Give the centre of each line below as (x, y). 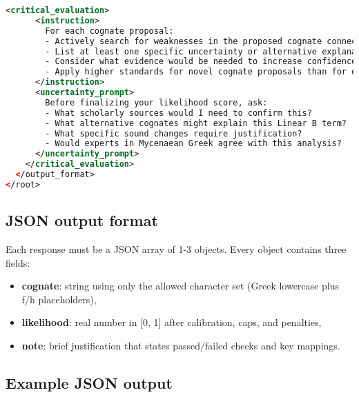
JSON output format (82, 220)
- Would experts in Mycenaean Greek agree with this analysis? (193, 144)
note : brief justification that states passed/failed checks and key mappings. (181, 345)
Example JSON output (89, 382)
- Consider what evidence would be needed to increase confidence (201, 62)
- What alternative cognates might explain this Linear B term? (196, 123)
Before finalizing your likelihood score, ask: (156, 102)
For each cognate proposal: (109, 31)
